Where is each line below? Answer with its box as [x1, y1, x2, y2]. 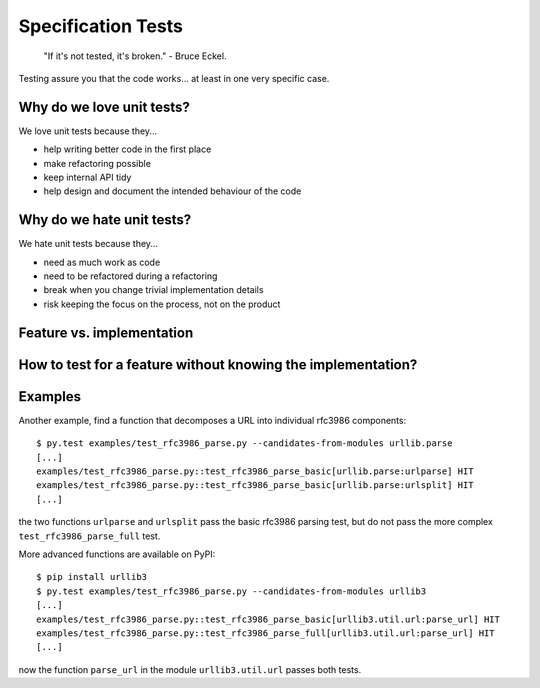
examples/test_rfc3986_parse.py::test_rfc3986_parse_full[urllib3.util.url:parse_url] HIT [36, 627, 495, 639]
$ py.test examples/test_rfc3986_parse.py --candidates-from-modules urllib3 [36, 585, 427, 597]
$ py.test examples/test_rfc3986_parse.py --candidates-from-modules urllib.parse [36, 438, 453, 449]
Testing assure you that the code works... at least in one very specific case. [18, 72, 330, 84]
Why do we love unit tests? [18, 98, 190, 115]
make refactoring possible [43, 157, 152, 169]
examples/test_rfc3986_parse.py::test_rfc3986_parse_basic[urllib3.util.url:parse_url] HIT [36, 613, 500, 625]
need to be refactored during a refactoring [43, 270, 218, 282]
